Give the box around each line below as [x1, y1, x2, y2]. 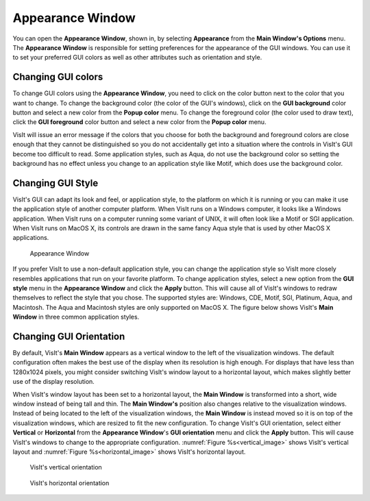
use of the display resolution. [12, 378, 95, 386]
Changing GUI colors [12, 71, 103, 83]
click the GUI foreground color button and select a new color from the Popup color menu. [12, 118, 267, 126]
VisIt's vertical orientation [29, 463, 102, 472]
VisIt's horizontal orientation [29, 478, 110, 487]
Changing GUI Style [12, 177, 99, 188]
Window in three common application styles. [12, 313, 140, 321]
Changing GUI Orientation [12, 330, 125, 342]
